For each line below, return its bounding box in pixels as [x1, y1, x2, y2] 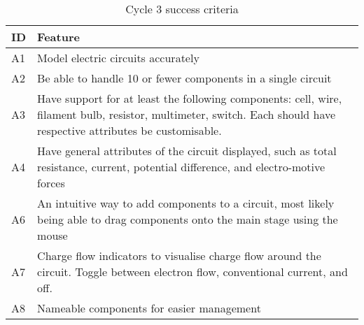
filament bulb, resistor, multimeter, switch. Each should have [37, 106, 336, 122]
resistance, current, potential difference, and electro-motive [37, 159, 325, 175]
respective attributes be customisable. [37, 122, 222, 138]
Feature [37, 29, 80, 45]
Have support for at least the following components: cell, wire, [37, 90, 342, 106]
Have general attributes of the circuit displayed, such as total [37, 143, 337, 159]
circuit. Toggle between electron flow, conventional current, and [37, 263, 348, 280]
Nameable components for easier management [37, 300, 261, 316]
